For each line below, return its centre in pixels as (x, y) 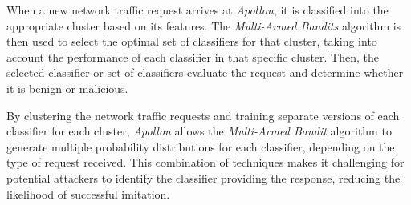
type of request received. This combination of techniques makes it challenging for (205, 162)
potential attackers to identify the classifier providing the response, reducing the (203, 177)
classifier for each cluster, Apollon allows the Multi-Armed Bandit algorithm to (199, 131)
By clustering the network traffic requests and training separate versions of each (203, 115)
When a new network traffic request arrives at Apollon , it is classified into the (197, 10)
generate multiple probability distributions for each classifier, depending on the (201, 146)
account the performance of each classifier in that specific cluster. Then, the (193, 56)
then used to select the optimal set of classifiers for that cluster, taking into (192, 41)
